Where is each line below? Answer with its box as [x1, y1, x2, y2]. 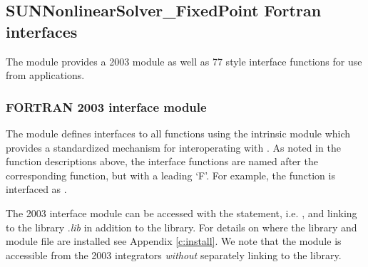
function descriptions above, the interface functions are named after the [6, 154, 318, 169]
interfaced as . [6, 182, 67, 197]
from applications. [6, 68, 85, 83]
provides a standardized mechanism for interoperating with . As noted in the [6, 140, 341, 155]
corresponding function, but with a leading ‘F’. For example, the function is [6, 167, 335, 182]
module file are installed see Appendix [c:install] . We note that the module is [6, 234, 342, 248]
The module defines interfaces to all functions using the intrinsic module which [6, 126, 351, 140]
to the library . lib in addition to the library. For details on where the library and [6, 219, 357, 234]
